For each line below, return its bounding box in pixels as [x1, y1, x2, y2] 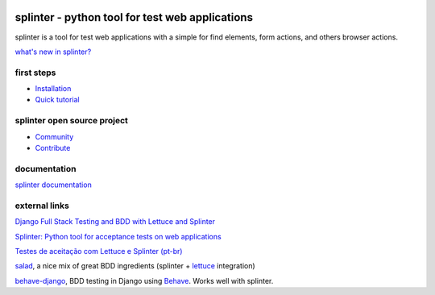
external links [14, 200, 70, 211]
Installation [35, 84, 72, 93]
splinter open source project [14, 115, 129, 127]
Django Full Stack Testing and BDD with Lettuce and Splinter [14, 217, 216, 226]
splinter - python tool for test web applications [14, 10, 254, 24]
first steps [14, 67, 56, 78]
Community [35, 131, 74, 141]
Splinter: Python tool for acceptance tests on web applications [14, 231, 222, 241]
